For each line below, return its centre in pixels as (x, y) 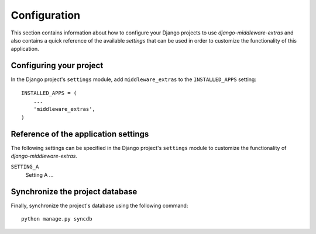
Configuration (46, 15)
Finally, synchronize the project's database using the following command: (99, 205)
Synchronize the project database (74, 192)
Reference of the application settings (80, 134)
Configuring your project (57, 66)
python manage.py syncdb (57, 219)
